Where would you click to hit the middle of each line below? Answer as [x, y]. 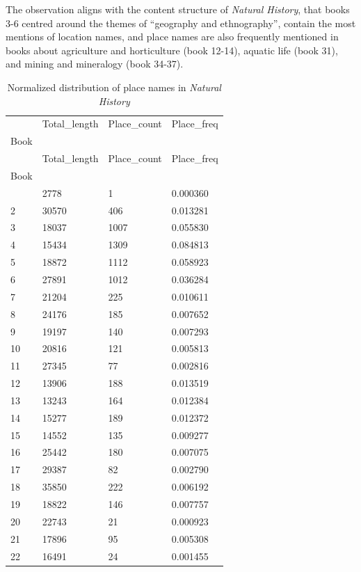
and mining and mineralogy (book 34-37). [95, 64]
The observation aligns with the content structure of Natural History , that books [178, 9]
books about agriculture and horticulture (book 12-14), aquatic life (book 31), [172, 50]
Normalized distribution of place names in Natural [114, 87]
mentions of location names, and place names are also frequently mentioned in [172, 37]
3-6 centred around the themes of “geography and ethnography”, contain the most [181, 23]
